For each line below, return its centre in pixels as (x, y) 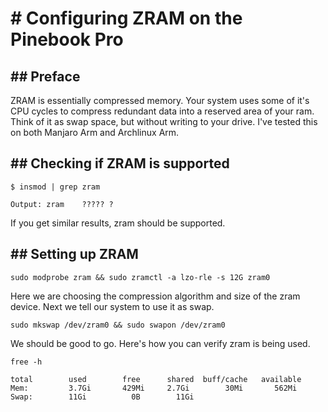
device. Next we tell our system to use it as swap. (112, 306)
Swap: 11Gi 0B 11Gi (102, 397)
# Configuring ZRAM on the (126, 18)
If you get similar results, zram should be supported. (118, 223)
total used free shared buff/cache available (156, 379)
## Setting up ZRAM (74, 254)
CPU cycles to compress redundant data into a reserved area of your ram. (162, 111)
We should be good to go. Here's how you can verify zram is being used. (160, 343)
